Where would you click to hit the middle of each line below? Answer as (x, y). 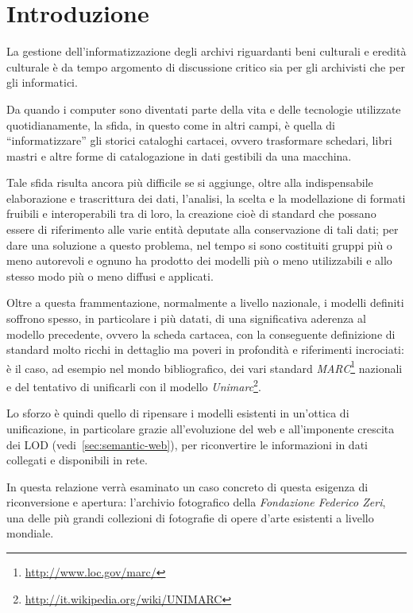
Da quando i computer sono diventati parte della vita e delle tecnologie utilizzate (204, 109)
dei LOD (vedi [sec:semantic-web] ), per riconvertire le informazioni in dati (187, 444)
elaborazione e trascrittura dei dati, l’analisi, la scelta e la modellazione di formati (206, 198)
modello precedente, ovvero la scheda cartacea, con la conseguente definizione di (201, 334)
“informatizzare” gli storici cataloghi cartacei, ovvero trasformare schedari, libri (199, 140)
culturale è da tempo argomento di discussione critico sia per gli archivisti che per (206, 66)
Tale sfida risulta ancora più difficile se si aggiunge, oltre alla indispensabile (190, 182)
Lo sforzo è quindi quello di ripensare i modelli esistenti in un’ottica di (178, 413)
